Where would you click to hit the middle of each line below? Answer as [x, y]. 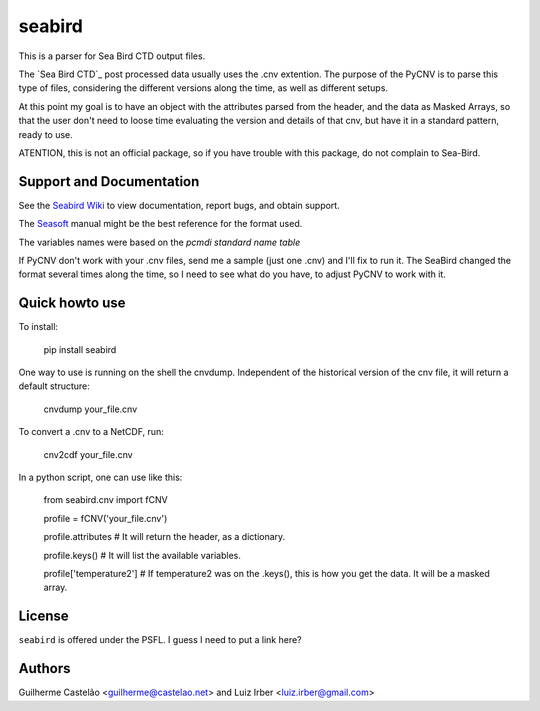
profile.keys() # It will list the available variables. [142, 555]
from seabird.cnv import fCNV [106, 500]
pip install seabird [80, 349]
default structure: [54, 386]
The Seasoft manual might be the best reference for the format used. [160, 224]
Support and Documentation [109, 181]
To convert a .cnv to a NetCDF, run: [91, 432]
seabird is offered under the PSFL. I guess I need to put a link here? [160, 640]
